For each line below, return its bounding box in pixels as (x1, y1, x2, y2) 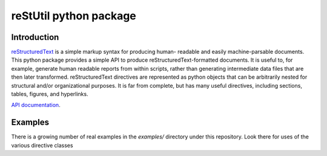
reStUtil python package (11, 9, 136, 22)
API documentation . (11, 102, 61, 109)
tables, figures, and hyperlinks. (11, 91, 88, 98)
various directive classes (11, 141, 73, 149)
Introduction (11, 32, 59, 42)
